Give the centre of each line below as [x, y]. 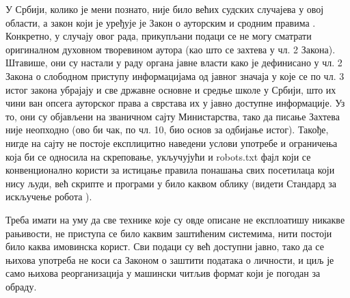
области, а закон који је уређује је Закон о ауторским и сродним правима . [161, 22]
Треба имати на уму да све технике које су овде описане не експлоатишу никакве [175, 219]
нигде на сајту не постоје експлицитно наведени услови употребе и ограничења [172, 143]
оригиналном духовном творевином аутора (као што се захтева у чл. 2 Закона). [171, 49]
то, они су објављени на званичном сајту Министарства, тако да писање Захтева [173, 116]
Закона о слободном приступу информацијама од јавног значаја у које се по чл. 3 [175, 76]
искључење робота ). [49, 197]
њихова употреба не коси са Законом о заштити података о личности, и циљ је [170, 259]
